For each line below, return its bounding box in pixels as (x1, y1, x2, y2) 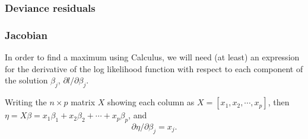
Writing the (5, 96, 47, 108)
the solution (5, 74, 48, 86)
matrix (71, 96, 96, 108)
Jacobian (5, 27, 47, 42)
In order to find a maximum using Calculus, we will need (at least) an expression (5, 51, 300, 63)
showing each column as (107, 96, 195, 108)
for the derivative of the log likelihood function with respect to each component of (5, 62, 303, 75)
